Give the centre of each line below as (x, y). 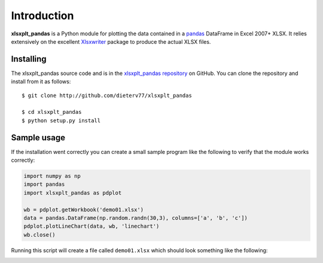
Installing (29, 59)
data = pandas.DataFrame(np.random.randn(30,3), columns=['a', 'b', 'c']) (136, 218)
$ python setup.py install (61, 120)
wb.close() (39, 235)
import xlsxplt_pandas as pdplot (73, 193)
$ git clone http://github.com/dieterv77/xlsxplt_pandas (107, 95)
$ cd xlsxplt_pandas (52, 112)
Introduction (42, 16)
